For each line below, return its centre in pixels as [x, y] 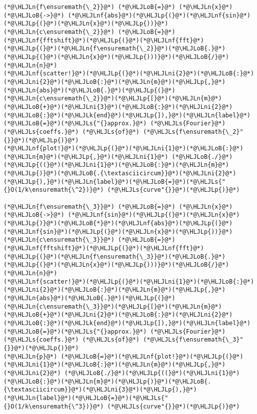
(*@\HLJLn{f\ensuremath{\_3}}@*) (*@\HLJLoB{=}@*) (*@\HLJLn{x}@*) [118, 207]
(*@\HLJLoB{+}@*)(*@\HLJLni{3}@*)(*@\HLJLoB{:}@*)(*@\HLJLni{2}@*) [118, 107]
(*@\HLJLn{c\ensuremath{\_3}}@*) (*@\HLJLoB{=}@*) [89, 240]
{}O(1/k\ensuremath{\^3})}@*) [54, 406]
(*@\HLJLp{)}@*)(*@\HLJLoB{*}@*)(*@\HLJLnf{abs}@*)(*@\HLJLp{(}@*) [118, 223]
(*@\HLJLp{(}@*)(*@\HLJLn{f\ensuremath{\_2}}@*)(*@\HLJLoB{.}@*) [114, 49]
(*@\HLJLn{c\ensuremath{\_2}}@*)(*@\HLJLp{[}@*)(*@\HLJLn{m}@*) [113, 99]
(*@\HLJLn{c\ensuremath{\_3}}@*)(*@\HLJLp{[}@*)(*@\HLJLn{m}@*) [113, 306]
